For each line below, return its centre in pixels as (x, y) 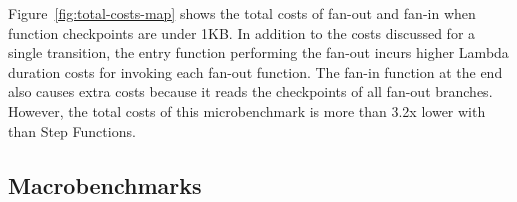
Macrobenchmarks (105, 184)
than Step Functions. (72, 130)
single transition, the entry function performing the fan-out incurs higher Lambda (258, 52)
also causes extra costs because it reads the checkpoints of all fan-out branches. (250, 91)
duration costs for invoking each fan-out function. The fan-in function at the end (255, 71)
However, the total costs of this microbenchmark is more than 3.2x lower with (247, 110)
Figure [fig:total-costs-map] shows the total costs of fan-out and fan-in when (242, 13)
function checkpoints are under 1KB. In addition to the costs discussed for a (242, 32)
